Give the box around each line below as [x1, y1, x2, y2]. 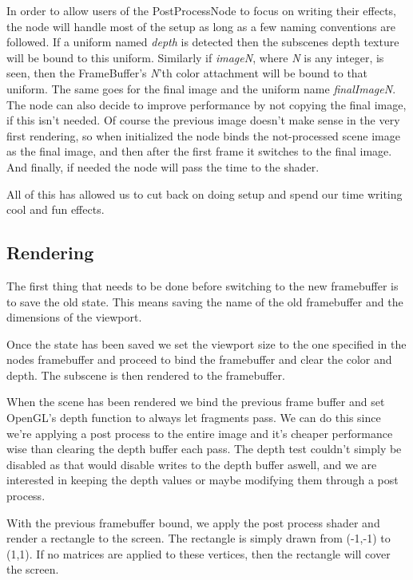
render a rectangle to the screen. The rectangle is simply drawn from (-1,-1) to [6, 530, 391, 546]
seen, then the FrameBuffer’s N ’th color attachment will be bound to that [6, 65, 368, 81]
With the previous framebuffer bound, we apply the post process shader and [6, 514, 380, 531]
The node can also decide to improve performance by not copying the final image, [6, 96, 407, 112]
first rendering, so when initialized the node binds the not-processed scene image [6, 127, 400, 144]
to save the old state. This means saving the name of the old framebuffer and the [6, 293, 403, 310]
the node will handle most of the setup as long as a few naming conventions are [6, 18, 395, 34]
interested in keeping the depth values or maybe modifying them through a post [6, 471, 399, 488]
